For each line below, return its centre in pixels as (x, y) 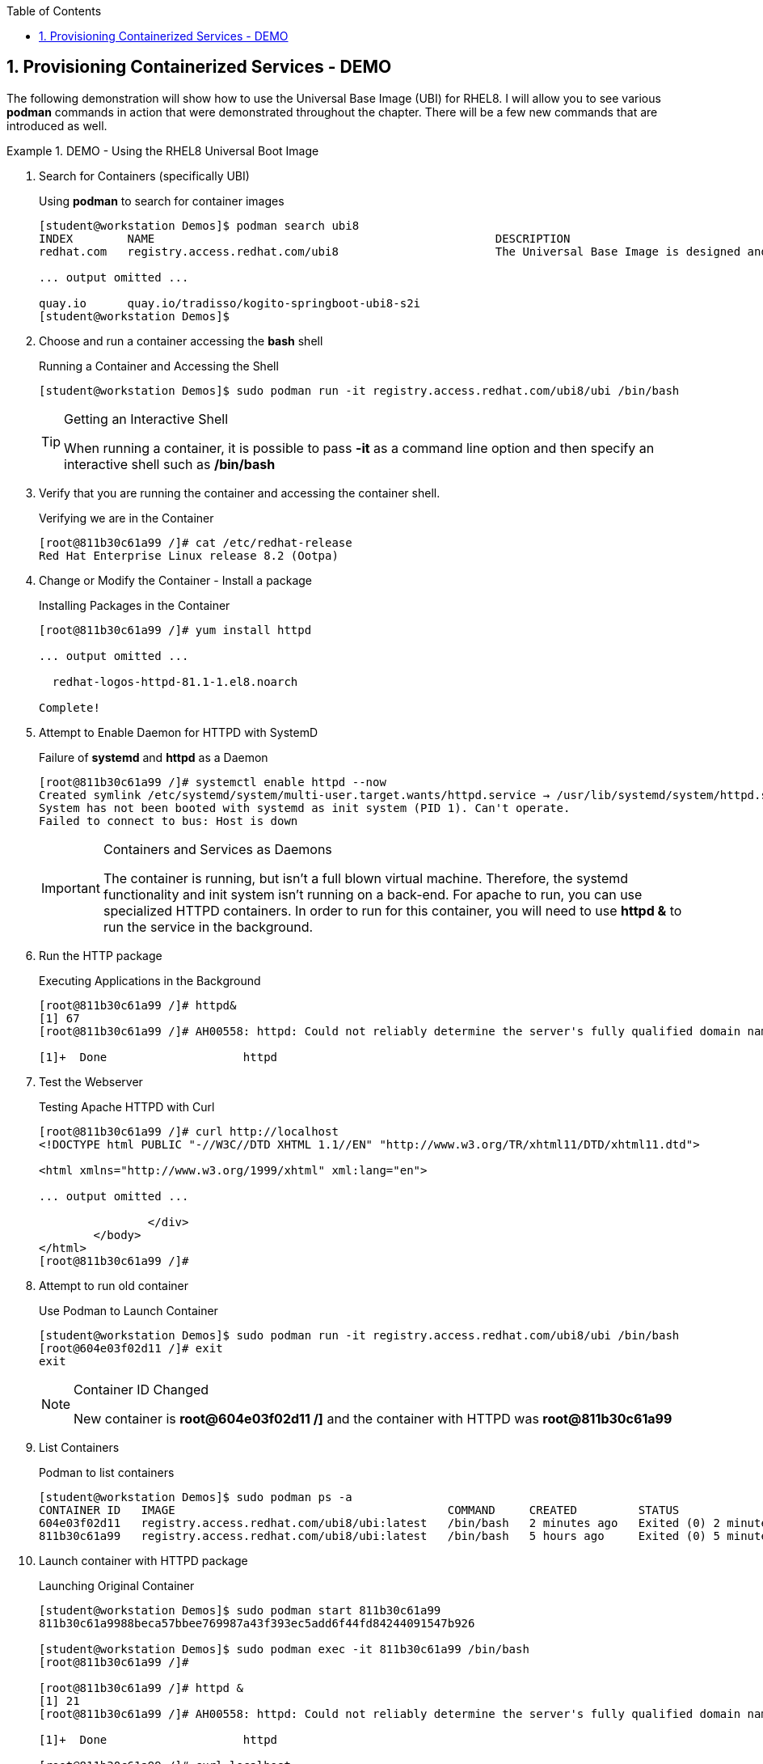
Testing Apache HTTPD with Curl (127, 1106)
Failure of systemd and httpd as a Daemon (154, 757)
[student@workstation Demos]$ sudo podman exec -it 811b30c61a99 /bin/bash (284, 1649)
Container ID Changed (141, 1389)
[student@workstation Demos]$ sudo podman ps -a (196, 1497)
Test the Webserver (91, 1081)
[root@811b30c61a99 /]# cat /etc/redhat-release (196, 542)
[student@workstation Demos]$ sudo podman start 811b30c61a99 (240, 1610)
